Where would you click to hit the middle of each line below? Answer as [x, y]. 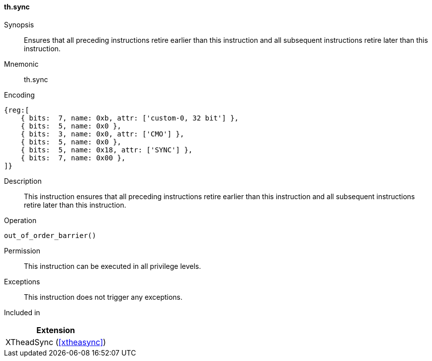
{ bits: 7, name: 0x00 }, [73, 158]
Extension [56, 330]
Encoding [19, 95]
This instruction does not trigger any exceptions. [103, 297]
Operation [20, 220]
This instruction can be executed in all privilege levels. [113, 266]
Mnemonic [21, 64]
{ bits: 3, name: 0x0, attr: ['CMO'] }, [102, 134]
